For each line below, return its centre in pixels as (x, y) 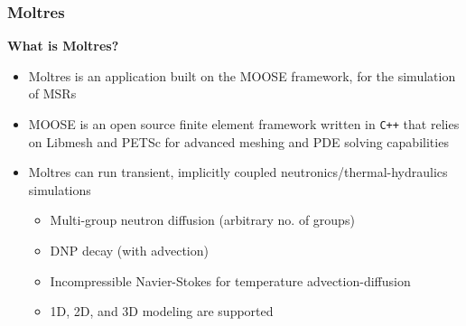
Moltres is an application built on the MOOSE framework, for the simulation (242, 75)
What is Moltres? (63, 46)
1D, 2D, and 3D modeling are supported (162, 311)
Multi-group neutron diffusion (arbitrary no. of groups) (202, 220)
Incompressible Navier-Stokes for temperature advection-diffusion (230, 280)
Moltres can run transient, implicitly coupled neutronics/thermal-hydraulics (238, 172)
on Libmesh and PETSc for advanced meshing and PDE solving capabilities (238, 141)
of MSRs (52, 93)
